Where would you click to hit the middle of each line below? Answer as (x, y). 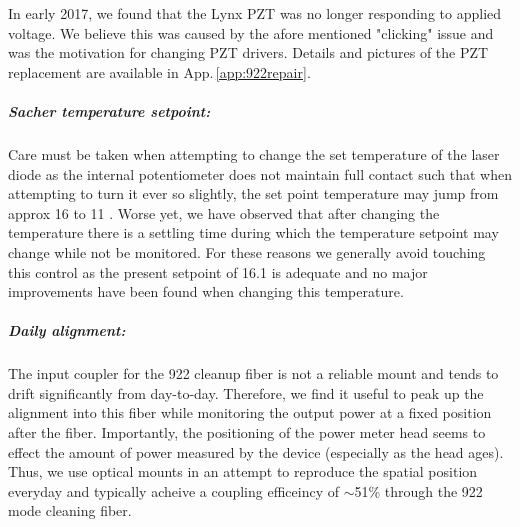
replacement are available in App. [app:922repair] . (159, 71)
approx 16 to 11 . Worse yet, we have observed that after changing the (224, 212)
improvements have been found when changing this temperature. (206, 291)
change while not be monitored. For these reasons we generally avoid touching (247, 251)
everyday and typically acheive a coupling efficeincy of (173, 490)
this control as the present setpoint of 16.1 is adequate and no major (218, 271)
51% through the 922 (418, 490)
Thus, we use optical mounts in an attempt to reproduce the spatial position (243, 471)
